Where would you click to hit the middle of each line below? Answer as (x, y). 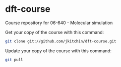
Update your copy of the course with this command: (58, 51)
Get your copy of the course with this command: (55, 32)
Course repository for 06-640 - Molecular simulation (59, 23)
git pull (14, 60)
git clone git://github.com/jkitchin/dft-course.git (61, 41)
